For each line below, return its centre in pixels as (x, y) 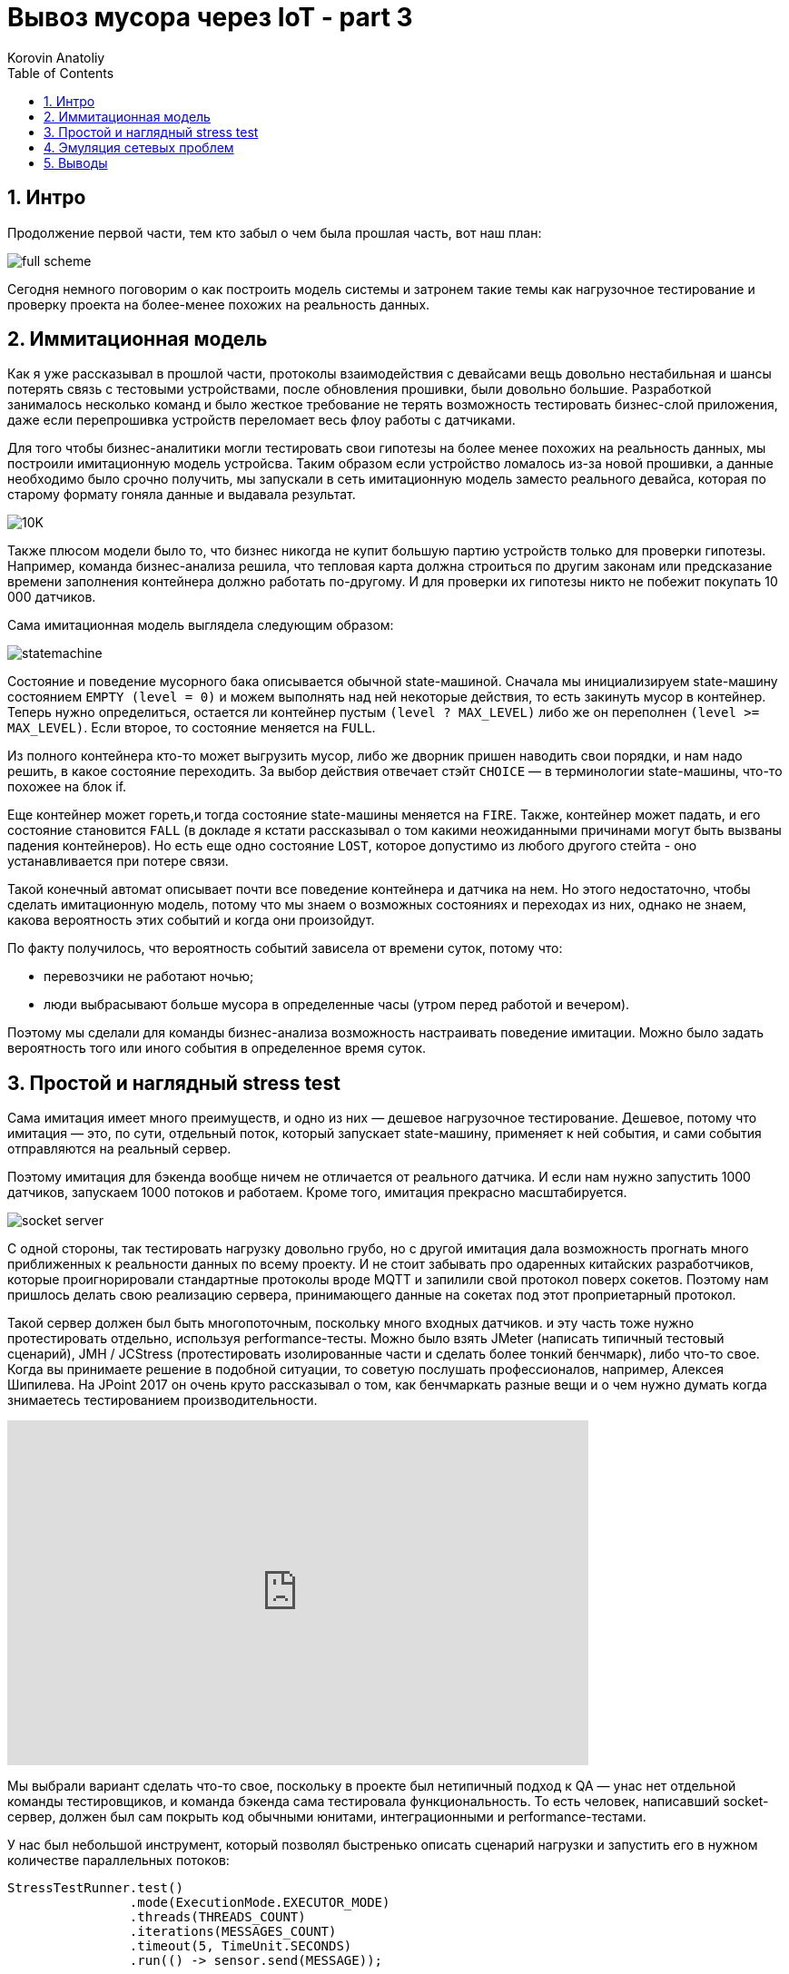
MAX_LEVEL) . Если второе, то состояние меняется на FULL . (192, 728)
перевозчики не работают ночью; (149, 977)
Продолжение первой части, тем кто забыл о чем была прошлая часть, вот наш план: (275, 232)
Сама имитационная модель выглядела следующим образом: (201, 625)
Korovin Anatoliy (56, 57)
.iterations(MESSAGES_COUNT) (233, 1932)
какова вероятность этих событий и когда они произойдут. (191, 920)
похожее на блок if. (67, 787)
